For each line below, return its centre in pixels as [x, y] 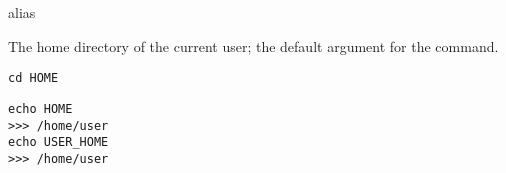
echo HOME [40, 108]
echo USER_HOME [58, 142]
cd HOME [33, 78]
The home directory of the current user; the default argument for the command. [253, 45]
